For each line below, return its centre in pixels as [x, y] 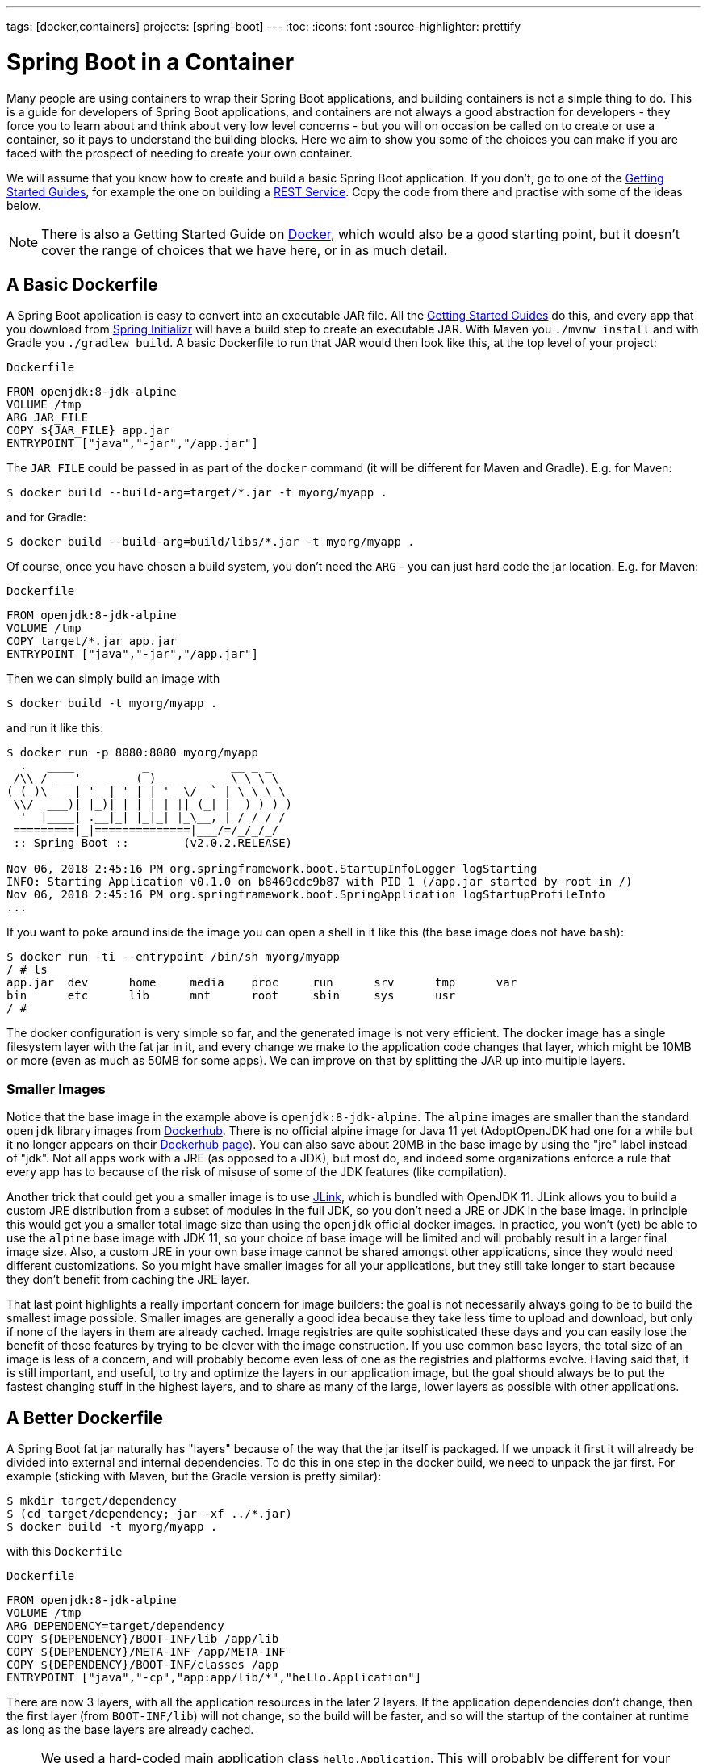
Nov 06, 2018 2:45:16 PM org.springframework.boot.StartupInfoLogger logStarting [272, 869]
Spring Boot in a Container [151, 62]
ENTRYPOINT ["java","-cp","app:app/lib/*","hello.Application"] [214, 1677]
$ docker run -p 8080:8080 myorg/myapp [132, 753]
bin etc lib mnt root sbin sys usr [231, 996]
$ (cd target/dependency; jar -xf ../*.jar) [150, 1513]
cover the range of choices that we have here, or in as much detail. [245, 250]
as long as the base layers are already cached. [130, 1729]
